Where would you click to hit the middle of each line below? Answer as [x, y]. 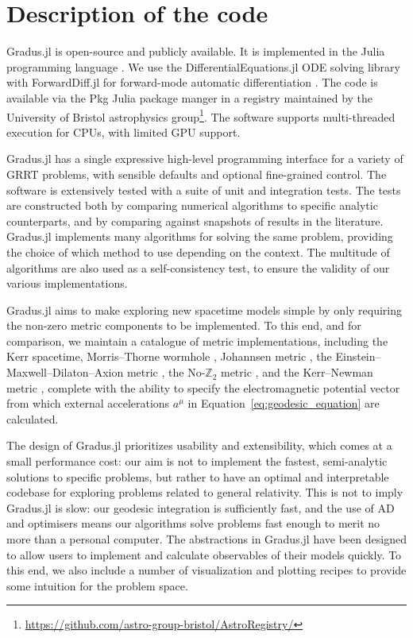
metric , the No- [166, 372]
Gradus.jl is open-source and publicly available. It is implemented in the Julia [196, 51]
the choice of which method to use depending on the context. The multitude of [198, 251]
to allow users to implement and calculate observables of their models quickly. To [204, 554]
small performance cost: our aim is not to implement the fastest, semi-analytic [197, 461]
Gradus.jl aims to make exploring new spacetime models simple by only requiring [205, 309]
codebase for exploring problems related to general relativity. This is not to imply [205, 492]
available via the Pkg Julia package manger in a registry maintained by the [190, 97]
